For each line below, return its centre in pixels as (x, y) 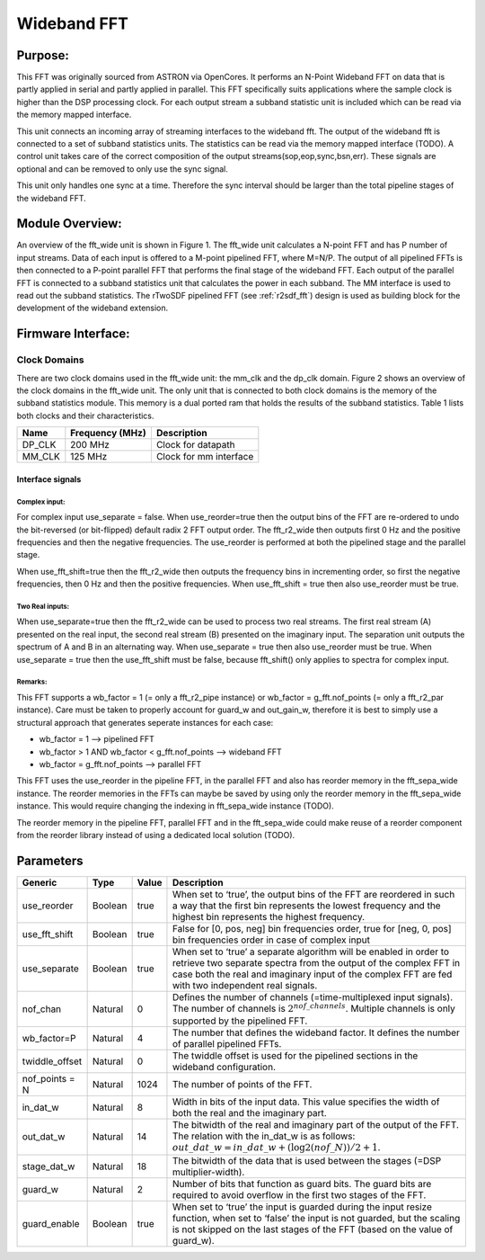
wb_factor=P (49, 1039)
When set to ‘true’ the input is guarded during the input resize (302, 1207)
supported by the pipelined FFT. (240, 1021)
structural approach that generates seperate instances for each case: (145, 722)
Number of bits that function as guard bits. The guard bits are (302, 1184)
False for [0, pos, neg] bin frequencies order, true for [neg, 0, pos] (312, 928)
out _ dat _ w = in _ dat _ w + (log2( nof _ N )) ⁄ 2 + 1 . (276, 1148)
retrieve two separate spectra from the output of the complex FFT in (316, 962)
